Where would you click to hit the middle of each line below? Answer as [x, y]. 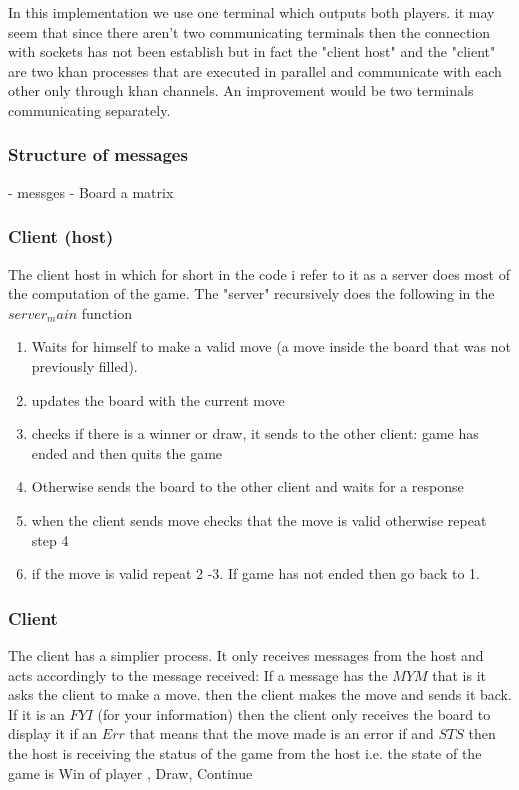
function [106, 312]
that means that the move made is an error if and [281, 733]
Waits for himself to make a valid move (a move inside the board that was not [271, 346]
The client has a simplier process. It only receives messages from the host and [246, 654]
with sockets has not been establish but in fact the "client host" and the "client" [252, 51]
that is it [459, 674]
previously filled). [84, 365]
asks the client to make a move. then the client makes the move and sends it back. [260, 694]
